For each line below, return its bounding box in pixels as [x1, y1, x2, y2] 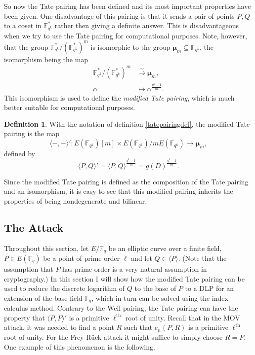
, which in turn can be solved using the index [91, 292, 228, 303]
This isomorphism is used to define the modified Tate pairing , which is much [4, 92, 235, 103]
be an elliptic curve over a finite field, [108, 243, 222, 253]
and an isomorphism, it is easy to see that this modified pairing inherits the [4, 186, 233, 196]
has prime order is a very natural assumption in [62, 263, 207, 274]
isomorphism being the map [4, 54, 88, 64]
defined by [4, 148, 36, 158]
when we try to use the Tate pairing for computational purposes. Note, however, [4, 30, 247, 40]
